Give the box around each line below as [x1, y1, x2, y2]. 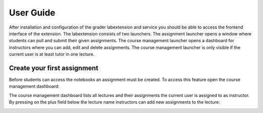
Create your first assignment [9, 64, 98, 72]
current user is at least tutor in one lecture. [9, 51, 95, 57]
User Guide [9, 7, 56, 18]
